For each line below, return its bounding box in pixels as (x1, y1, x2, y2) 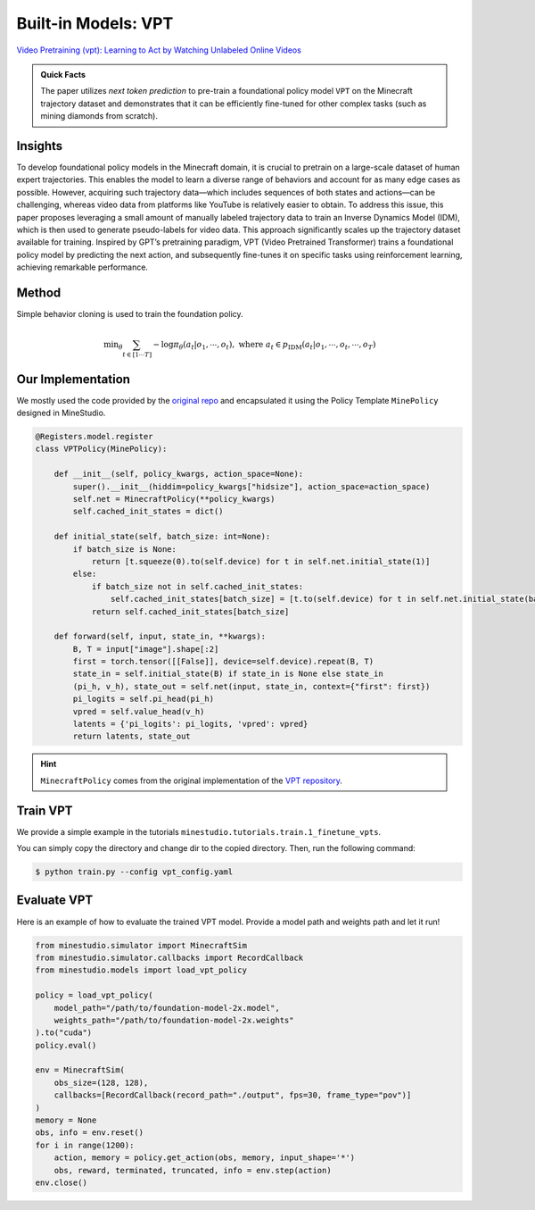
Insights (16, 138, 63, 154)
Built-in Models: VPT (16, 13, 174, 33)
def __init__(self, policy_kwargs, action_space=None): (53, 469, 304, 480)
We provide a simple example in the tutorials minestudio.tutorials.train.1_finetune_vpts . (16, 826, 382, 837)
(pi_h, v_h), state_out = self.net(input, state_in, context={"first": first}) (72, 681, 431, 691)
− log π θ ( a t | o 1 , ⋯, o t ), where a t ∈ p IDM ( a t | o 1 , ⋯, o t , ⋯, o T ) (152, 339, 376, 352)
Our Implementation (16, 371, 131, 387)
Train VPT (16, 803, 73, 818)
